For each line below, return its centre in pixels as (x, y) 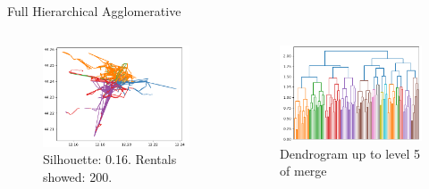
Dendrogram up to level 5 (350, 153)
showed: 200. (78, 176)
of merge (303, 171)
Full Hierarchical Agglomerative (94, 11)
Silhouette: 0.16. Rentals (110, 159)
